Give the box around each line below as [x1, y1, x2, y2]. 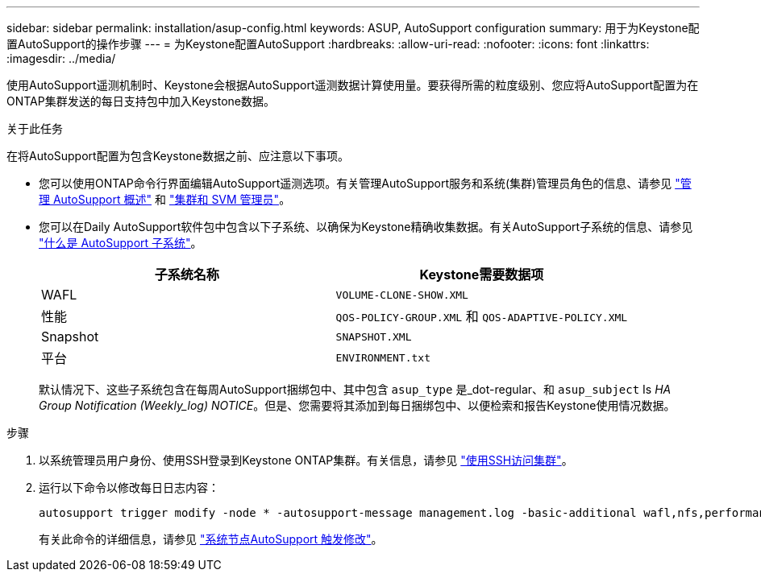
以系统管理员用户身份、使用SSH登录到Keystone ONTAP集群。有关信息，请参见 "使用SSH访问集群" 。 [39, 453, 573, 467]
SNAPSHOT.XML [335, 330, 412, 343]
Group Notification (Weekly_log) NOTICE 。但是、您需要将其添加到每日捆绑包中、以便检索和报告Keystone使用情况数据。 [39, 398, 676, 412]
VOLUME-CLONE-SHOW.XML [335, 288, 468, 301]
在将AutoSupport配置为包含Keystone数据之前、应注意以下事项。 [6, 149, 349, 163]
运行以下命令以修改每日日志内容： [39, 481, 219, 494]
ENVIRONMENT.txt [335, 351, 430, 364]
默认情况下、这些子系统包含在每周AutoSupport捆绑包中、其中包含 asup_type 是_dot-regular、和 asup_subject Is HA [39, 382, 672, 396]
